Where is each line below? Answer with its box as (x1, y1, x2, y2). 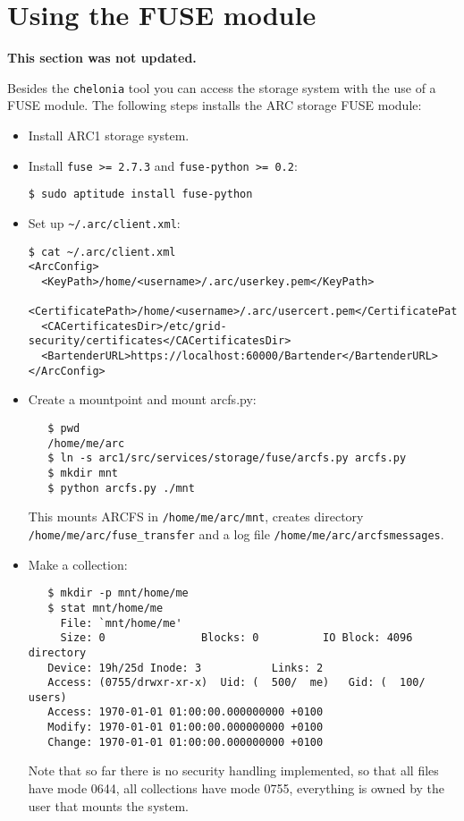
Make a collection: (28, 554, 128, 573)
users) (28, 690, 67, 704)
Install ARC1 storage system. (28, 125, 190, 144)
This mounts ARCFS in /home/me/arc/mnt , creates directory (28, 507, 364, 526)
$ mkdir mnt (47, 467, 119, 479)
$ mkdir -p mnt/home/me (47, 587, 189, 600)
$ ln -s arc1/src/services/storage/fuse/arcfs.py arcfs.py (47, 452, 407, 465)
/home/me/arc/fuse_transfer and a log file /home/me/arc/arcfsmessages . (28, 524, 444, 543)
